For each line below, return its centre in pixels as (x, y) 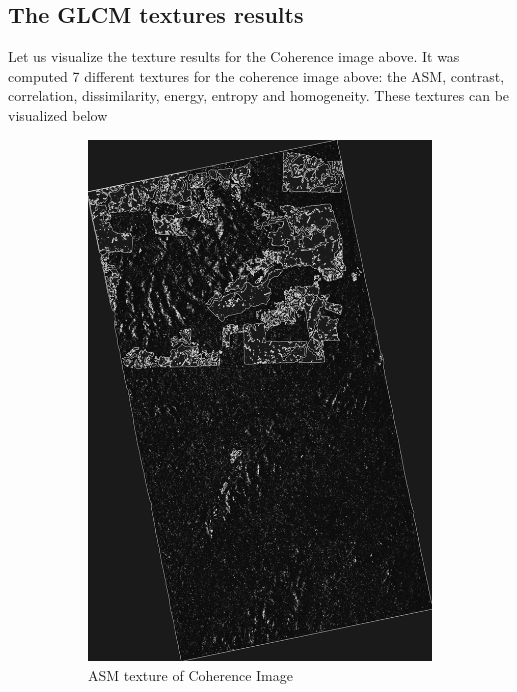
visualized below (58, 114)
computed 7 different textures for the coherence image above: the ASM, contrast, (256, 75)
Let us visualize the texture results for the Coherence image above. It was (234, 56)
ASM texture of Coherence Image (191, 675)
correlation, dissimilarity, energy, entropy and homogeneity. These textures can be (259, 95)
